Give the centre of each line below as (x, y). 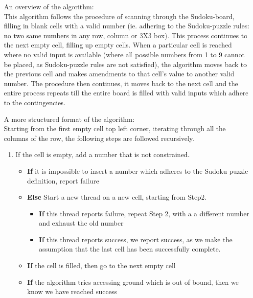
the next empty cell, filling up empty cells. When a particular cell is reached (118, 45)
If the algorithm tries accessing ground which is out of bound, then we (133, 282)
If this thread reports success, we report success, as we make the (136, 239)
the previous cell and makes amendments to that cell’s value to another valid (119, 74)
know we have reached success (72, 291)
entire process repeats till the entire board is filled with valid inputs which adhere (126, 93)
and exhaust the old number (81, 223)
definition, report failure (63, 180)
